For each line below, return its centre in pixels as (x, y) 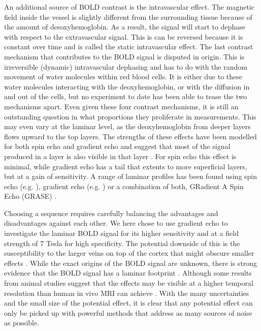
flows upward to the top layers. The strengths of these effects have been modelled (130, 136)
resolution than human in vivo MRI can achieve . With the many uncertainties (127, 293)
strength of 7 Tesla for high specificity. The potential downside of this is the (122, 243)
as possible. (22, 323)
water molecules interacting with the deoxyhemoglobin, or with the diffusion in (127, 86)
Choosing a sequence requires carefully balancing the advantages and (111, 213)
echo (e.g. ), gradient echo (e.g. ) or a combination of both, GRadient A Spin (124, 186)
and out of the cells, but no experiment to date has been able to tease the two (126, 96)
